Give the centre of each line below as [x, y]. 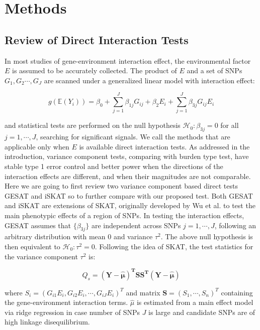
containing [237, 292]
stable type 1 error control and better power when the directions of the [114, 166]
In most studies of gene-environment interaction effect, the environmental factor [128, 60]
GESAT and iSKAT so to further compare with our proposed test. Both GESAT [129, 195]
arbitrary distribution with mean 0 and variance [79, 236]
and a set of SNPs [214, 70]
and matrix [143, 292]
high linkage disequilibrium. [47, 322]
